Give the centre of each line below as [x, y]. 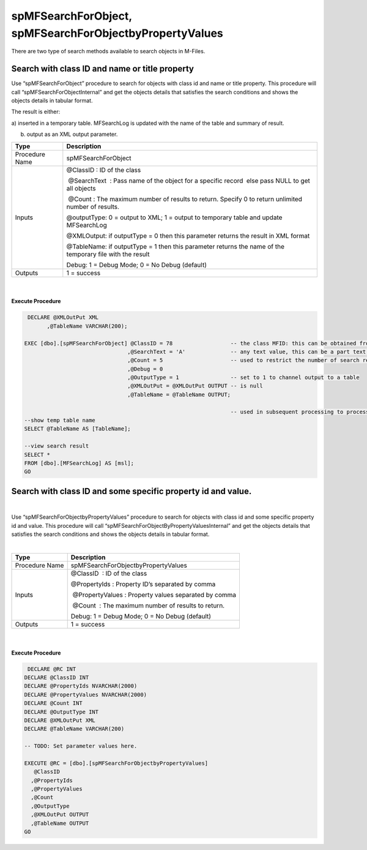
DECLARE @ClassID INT [57, 678]
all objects [81, 188]
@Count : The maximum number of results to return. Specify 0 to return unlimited [185, 199]
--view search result [57, 446]
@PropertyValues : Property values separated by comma [154, 595]
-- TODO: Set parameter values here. [81, 746]
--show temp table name [60, 420]
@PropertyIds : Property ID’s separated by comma [143, 584]
